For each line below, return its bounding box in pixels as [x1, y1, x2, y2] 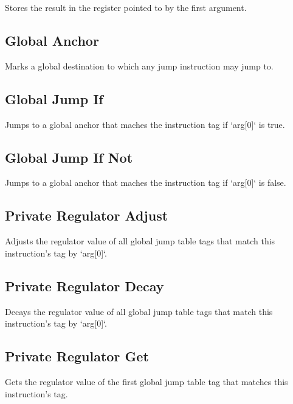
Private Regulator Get [5, 347, 149, 366]
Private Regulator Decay [5, 276, 164, 295]
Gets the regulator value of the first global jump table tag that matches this [5, 375, 288, 388]
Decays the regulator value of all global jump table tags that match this [5, 305, 273, 317]
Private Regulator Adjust [5, 206, 168, 225]
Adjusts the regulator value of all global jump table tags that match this [5, 235, 275, 247]
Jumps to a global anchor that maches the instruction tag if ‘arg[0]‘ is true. [5, 118, 285, 130]
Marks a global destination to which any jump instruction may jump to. [5, 59, 274, 72]
